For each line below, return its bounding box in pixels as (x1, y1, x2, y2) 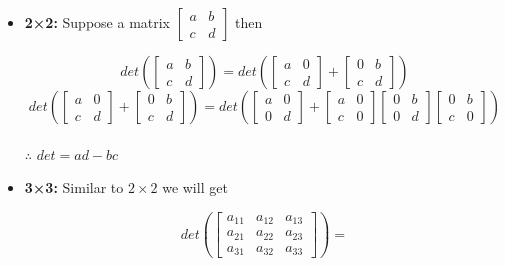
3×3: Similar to (24, 177, 124, 198)
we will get (162, 177, 228, 198)
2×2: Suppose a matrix (24, 12, 171, 32)
